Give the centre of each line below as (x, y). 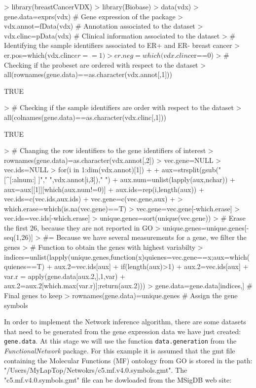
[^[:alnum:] (20, 179)
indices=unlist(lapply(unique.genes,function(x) (74, 256)
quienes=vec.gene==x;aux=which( (197, 256)
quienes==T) (24, 266)
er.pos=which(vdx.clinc (39, 55)
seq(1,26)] (18, 237)
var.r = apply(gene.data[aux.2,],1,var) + (65, 276)
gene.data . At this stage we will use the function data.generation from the (120, 341)
